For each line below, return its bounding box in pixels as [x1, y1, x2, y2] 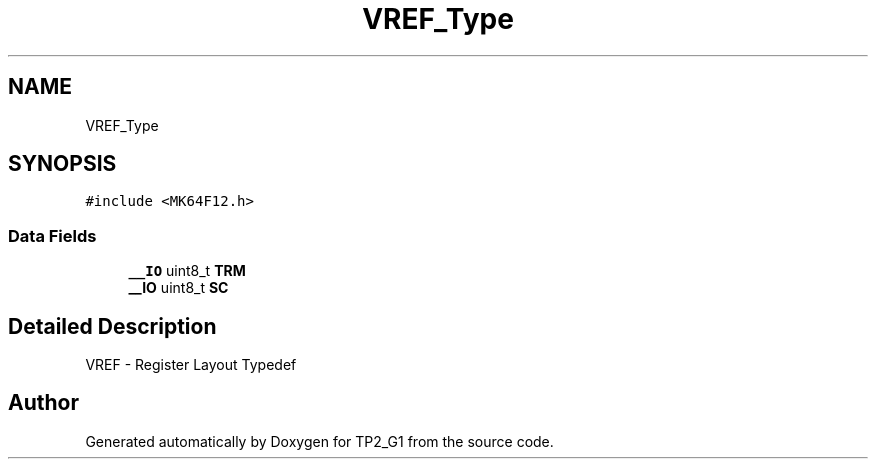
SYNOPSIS [8, 151, 117, 177]
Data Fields [8, 225, 97, 246]
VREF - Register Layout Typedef [85, 356, 297, 374]
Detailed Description [8, 313, 217, 339]
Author [8, 390, 79, 416]
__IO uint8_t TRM [128, 262, 246, 280]
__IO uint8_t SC [128, 279, 229, 297]
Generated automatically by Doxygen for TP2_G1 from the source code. [85, 432, 554, 450]
